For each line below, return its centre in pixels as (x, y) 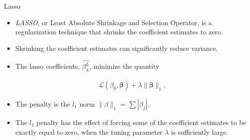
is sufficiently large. (200, 132)
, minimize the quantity (125, 66)
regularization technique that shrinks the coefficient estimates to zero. (119, 32)
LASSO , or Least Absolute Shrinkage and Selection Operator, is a (114, 22)
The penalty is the (43, 103)
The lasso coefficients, (48, 66)
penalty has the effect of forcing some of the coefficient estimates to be (142, 122)
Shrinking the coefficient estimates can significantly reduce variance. (117, 48)
